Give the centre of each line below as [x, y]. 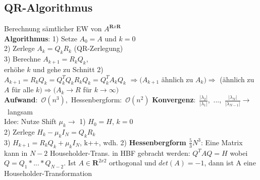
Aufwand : [21, 100]
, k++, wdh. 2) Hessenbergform [133, 142]
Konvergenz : [174, 100]
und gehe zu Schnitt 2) [68, 69]
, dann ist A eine [230, 163]
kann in [16, 153]
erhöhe [14, 69]
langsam [20, 111]
